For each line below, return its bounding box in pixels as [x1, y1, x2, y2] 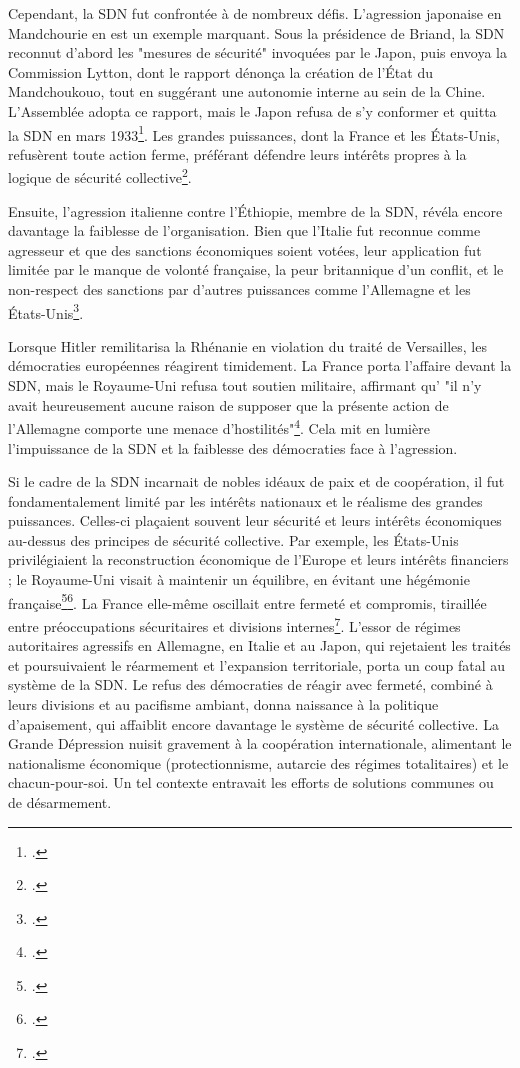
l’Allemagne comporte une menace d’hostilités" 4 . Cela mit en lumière [8, 415, 430, 438]
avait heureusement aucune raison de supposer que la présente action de [8, 394, 449, 415]
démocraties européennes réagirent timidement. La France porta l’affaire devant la [8, 355, 512, 376]
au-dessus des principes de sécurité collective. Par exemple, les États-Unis [8, 529, 459, 550]
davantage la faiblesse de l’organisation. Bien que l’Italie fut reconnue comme [8, 220, 481, 241]
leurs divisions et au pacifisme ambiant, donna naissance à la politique [8, 693, 439, 714]
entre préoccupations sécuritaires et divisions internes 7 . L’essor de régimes [8, 612, 461, 636]
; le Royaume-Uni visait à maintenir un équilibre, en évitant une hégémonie [8, 569, 470, 590]
